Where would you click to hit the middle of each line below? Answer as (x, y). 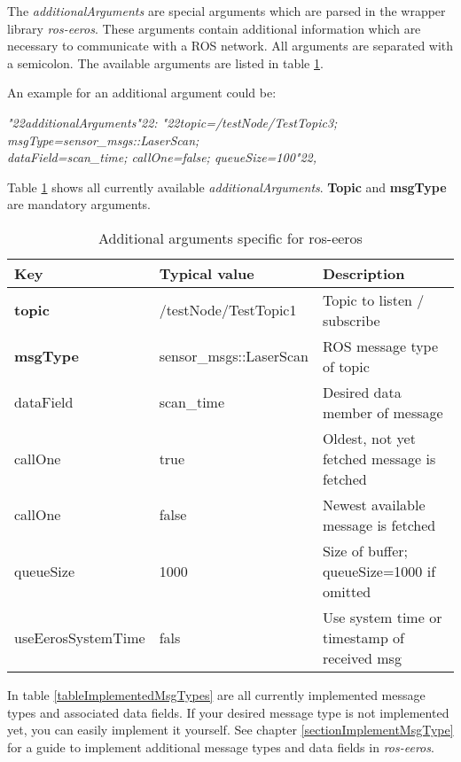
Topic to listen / (373, 299)
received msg (362, 657)
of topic (346, 366)
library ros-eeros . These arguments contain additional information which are (214, 28)
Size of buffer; (365, 550)
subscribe (351, 320)
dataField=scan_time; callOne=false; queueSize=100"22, (162, 157)
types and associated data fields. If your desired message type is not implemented (228, 712)
